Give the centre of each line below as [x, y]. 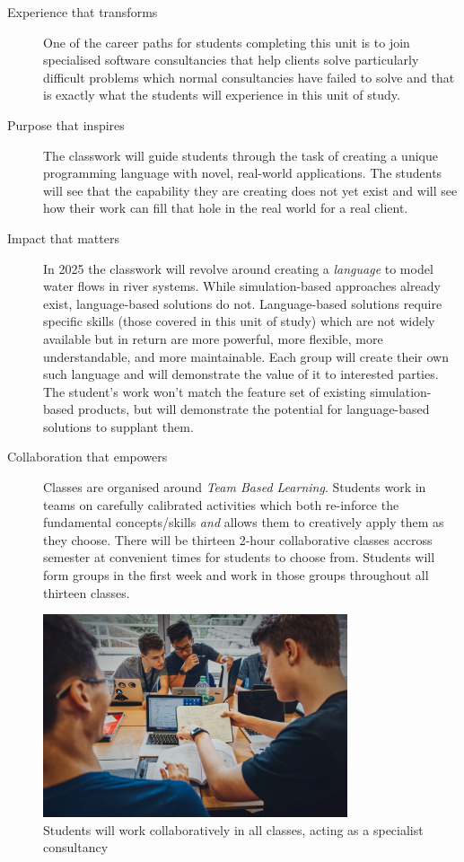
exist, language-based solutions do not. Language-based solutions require [243, 303]
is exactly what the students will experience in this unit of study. [222, 95]
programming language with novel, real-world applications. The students [243, 173]
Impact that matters [63, 237]
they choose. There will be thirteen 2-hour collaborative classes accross [238, 539]
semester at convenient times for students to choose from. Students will [239, 557]
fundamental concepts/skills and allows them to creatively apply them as [244, 522]
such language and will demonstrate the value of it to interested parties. [241, 374]
